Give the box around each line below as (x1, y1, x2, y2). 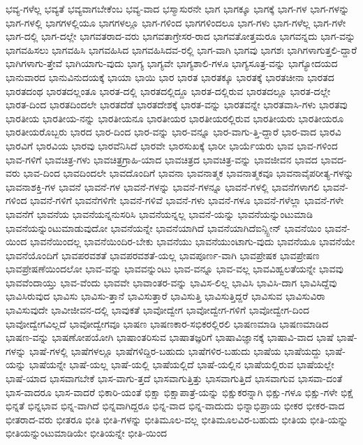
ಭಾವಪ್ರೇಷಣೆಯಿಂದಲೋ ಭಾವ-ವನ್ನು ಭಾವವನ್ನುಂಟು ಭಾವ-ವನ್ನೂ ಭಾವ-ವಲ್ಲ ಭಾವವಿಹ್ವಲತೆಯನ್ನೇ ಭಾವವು (6, 261, 343, 276)
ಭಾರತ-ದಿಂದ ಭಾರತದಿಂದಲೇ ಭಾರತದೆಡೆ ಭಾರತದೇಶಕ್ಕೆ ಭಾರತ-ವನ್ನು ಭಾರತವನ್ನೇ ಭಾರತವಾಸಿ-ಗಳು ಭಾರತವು (6, 97, 348, 112)
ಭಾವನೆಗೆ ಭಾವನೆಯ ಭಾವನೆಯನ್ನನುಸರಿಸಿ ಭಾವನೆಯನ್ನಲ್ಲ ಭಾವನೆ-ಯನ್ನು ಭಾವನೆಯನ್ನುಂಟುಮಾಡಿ (6, 206, 313, 221)
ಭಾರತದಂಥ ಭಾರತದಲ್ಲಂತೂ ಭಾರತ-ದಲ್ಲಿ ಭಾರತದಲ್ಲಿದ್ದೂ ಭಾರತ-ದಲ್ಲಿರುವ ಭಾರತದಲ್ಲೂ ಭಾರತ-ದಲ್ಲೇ (6, 83, 331, 98)
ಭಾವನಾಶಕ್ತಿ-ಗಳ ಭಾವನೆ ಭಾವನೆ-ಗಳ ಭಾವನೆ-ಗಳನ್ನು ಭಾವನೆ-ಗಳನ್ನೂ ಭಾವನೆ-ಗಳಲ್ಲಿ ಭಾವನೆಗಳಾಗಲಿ (6, 179, 320, 194)
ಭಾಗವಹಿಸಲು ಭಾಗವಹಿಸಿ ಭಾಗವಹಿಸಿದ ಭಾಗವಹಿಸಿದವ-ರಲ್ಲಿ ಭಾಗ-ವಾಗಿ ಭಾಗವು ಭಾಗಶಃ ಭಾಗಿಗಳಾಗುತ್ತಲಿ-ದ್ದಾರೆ (6, 42, 357, 57)
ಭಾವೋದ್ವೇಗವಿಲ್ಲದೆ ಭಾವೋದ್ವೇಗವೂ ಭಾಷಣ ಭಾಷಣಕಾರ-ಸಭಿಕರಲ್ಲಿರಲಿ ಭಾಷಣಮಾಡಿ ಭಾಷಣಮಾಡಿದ (6, 316, 329, 330)
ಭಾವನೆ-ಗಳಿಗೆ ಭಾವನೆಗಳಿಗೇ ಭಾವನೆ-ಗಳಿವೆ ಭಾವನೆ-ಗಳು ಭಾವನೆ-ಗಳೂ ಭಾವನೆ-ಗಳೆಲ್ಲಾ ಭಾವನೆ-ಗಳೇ (30, 193, 344, 207)
